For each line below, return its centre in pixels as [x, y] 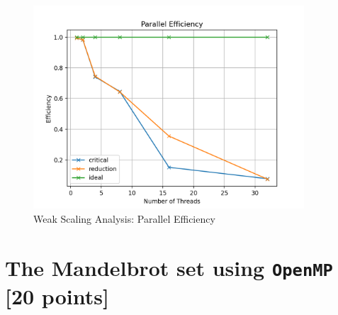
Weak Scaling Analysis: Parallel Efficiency [124, 218]
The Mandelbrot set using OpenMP [169, 267]
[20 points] [57, 295]
